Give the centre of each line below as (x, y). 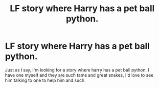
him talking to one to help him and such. (45, 80)
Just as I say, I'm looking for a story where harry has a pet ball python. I (77, 70)
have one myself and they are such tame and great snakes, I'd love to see (79, 75)
